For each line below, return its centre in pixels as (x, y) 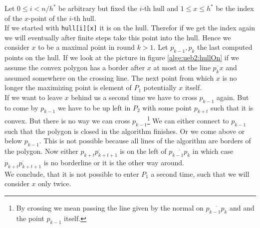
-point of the (48, 18)
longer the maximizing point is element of (68, 87)
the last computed (225, 47)
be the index (235, 8)
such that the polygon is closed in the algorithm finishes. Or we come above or (125, 131)
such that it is (232, 107)
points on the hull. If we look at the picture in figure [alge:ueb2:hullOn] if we (122, 57)
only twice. (55, 183)
